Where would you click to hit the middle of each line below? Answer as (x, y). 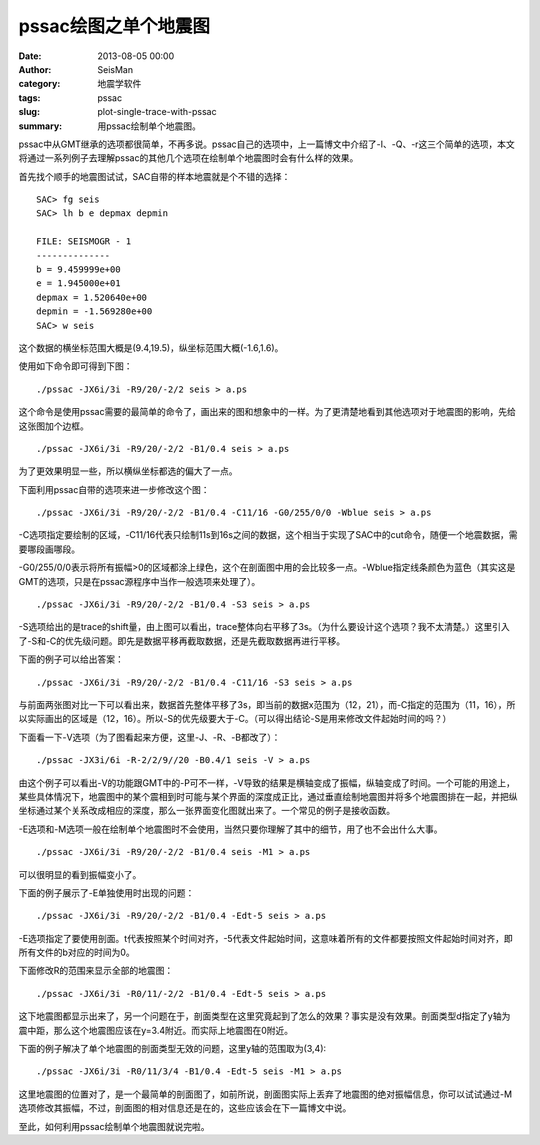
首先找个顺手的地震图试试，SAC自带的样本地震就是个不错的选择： (154, 176)
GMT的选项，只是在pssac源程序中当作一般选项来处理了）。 (139, 581)
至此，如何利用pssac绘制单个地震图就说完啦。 (114, 1126)
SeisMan (115, 69)
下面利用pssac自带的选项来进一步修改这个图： (114, 489)
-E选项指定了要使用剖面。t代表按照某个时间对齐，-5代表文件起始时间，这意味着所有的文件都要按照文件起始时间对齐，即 (266, 938)
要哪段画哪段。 (49, 549)
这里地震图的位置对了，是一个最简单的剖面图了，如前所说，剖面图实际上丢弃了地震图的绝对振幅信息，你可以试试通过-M (265, 1094)
